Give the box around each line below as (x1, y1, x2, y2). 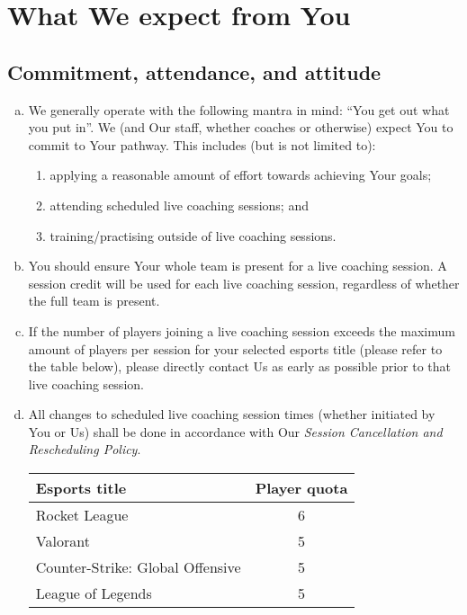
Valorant (35, 530, 90, 552)
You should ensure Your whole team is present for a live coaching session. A (28, 256, 447, 275)
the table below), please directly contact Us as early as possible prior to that (28, 357, 451, 376)
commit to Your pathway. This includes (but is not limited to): (28, 135, 376, 154)
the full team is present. (28, 291, 160, 310)
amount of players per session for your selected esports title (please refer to (28, 339, 443, 358)
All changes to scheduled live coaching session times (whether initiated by (28, 405, 436, 423)
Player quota (255, 477, 348, 499)
